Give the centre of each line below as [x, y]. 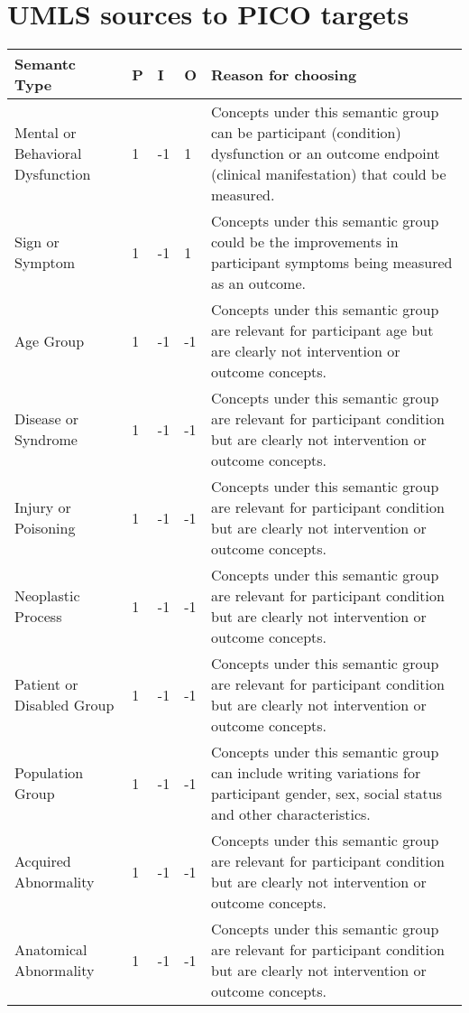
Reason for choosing [284, 74]
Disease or [47, 419]
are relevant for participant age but [322, 330]
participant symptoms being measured [331, 263]
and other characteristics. [290, 814]
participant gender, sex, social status [326, 794]
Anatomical [51, 950]
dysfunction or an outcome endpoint [325, 153]
